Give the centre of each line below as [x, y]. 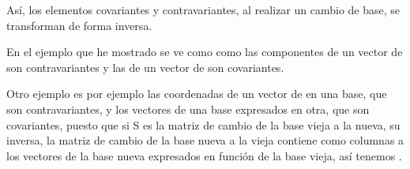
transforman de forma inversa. [79, 25]
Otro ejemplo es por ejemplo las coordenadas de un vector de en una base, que [197, 94]
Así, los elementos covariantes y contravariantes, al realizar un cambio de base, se [203, 9]
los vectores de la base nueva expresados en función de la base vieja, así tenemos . [204, 155]
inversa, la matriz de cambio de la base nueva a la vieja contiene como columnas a [205, 140]
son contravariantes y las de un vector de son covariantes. [145, 67]
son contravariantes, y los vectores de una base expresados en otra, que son [188, 109]
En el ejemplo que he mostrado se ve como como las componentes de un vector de [205, 52]
